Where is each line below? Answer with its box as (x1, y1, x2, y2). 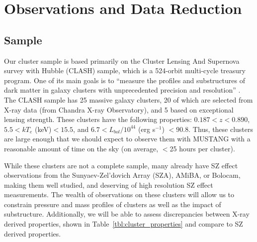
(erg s (138, 123, 156, 134)
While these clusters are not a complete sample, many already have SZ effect (4, 160, 238, 170)
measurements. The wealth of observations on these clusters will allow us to (4, 189, 235, 200)
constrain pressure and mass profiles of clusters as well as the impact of (4, 199, 221, 209)
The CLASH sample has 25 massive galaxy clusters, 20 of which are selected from (4, 94, 253, 105)
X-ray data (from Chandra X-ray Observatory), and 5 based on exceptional (4, 104, 234, 115)
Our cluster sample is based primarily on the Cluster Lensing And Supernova (4, 55, 240, 66)
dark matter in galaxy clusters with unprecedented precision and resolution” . (4, 85, 241, 95)
